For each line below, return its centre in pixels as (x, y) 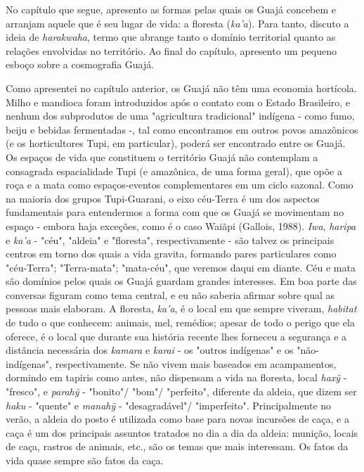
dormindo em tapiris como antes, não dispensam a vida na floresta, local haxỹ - (176, 377)
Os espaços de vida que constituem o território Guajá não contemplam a (162, 157)
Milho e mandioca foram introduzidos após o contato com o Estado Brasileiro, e (178, 102)
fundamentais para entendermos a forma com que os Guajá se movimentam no (175, 212)
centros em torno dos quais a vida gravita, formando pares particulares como (171, 254)
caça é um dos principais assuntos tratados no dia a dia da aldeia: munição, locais (182, 432)
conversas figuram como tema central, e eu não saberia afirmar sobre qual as (170, 294)
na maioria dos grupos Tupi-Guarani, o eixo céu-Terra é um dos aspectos (163, 198)
